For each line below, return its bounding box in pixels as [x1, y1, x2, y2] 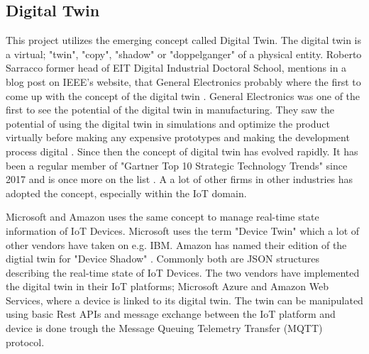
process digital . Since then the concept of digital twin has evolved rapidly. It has [6, 143, 358, 158]
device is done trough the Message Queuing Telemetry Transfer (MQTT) [6, 321, 323, 336]
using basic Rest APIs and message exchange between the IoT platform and [6, 306, 336, 321]
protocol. [6, 334, 45, 349]
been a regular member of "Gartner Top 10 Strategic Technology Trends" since [6, 157, 348, 172]
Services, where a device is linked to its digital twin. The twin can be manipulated [6, 292, 363, 307]
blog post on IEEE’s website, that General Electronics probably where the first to [6, 74, 361, 89]
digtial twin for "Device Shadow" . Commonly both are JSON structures [6, 251, 320, 266]
